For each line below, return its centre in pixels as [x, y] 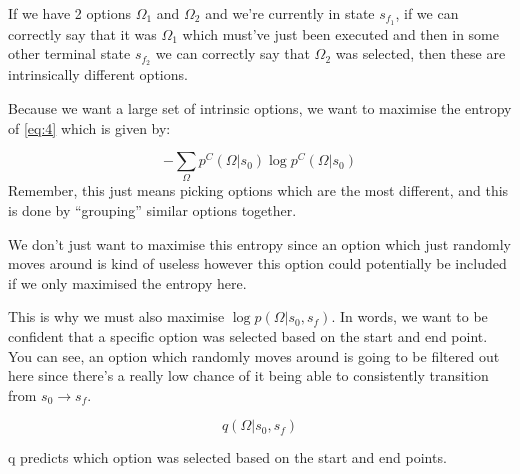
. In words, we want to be [409, 316]
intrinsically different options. [98, 74]
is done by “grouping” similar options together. [152, 210]
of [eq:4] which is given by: [89, 127]
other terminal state [69, 53]
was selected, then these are [420, 53]
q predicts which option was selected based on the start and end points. [227, 457]
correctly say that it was [82, 33]
